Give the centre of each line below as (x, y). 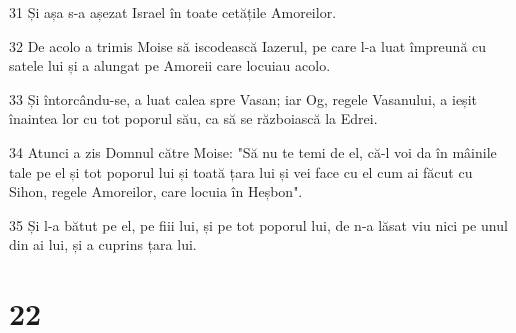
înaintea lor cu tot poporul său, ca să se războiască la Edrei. (193, 118)
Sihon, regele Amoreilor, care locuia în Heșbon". (156, 191)
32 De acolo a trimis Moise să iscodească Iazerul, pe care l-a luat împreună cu (248, 45)
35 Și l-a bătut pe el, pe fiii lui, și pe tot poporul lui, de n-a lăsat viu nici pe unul (258, 224)
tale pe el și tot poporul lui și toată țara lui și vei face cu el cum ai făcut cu (241, 171)
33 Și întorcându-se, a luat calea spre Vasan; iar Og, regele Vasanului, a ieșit (243, 98)
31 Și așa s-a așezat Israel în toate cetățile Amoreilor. (173, 12)
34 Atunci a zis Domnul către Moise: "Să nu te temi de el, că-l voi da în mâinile (253, 151)
